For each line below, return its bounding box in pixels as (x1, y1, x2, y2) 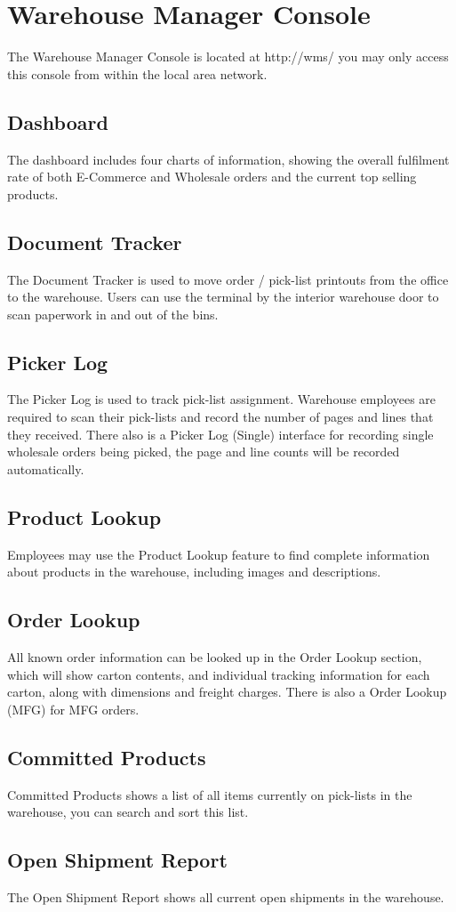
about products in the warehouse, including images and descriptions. (7, 562, 381, 581)
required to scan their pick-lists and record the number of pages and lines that (7, 408, 434, 426)
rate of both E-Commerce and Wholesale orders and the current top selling (7, 167, 417, 186)
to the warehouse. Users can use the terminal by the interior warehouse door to (7, 287, 439, 306)
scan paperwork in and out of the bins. (7, 304, 219, 323)
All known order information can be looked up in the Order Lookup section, (7, 648, 422, 666)
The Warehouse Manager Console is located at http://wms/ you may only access (7, 47, 449, 66)
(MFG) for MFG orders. (7, 699, 140, 718)
